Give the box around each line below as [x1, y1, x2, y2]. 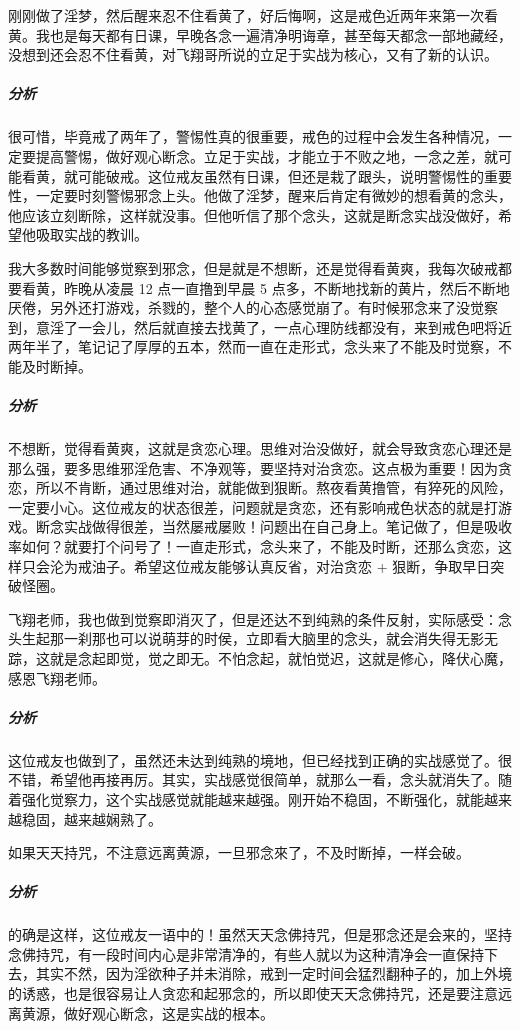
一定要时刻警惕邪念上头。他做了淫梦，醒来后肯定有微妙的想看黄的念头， [35, 185, 512, 206]
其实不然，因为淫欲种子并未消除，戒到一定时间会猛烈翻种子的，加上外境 [35, 963, 512, 984]
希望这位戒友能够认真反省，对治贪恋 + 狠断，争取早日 [133, 555, 491, 576]
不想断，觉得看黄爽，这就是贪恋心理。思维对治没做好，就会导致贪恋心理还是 [8, 438, 512, 459]
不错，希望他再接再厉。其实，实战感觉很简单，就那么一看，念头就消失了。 [8, 769, 498, 790]
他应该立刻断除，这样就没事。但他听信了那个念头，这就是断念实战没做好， [8, 204, 498, 225]
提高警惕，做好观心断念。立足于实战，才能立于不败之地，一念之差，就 [35, 145, 498, 166]
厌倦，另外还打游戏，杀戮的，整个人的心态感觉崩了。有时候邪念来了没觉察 [8, 297, 498, 318]
